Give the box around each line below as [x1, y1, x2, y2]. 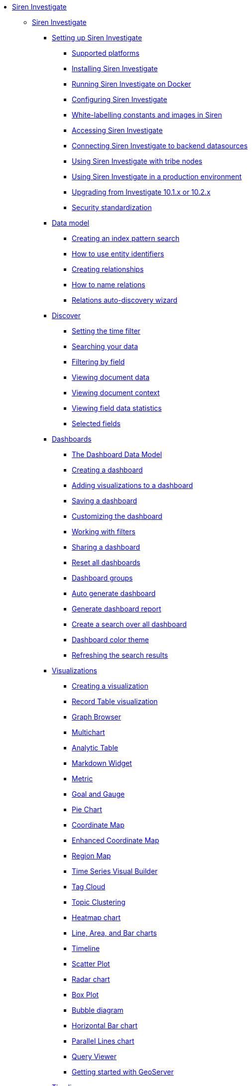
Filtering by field [72, 358, 125, 366]
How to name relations [72, 280, 145, 289]
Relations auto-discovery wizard [72, 296, 178, 304]
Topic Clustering [72, 898, 126, 906]
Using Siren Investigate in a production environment [72, 172, 242, 181]
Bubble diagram [72, 1006, 124, 1014]
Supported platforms [72, 49, 139, 57]
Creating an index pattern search [72, 234, 180, 242]
